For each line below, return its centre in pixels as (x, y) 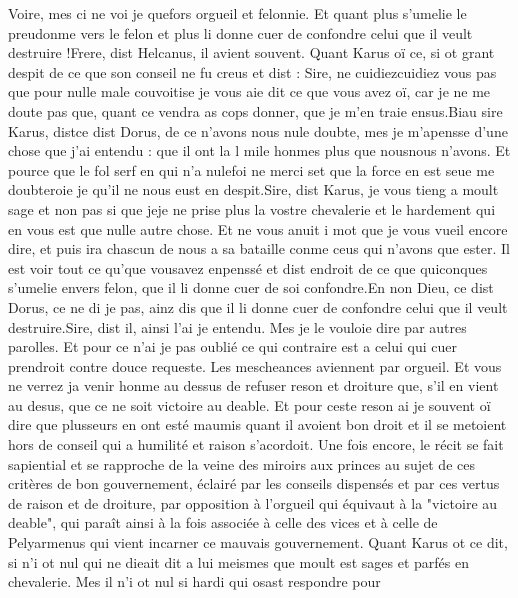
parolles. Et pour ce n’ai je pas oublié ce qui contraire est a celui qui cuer (232, 346)
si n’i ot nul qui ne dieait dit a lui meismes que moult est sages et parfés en (238, 561)
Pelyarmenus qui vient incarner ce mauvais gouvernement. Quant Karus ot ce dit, (258, 542)
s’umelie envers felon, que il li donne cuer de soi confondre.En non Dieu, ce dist (251, 287)
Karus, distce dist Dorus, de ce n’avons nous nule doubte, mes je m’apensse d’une (258, 130)
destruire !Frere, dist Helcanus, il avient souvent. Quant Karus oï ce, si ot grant (251, 52)
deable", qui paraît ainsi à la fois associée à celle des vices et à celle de (223, 522)
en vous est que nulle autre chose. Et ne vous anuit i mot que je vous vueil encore (258, 228)
